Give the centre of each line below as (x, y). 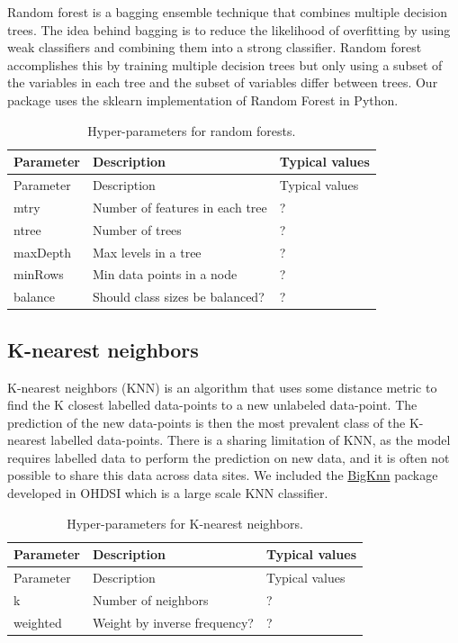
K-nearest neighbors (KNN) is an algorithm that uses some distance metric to (222, 387)
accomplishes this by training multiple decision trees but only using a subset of (225, 64)
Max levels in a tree (147, 252)
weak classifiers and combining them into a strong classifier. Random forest (215, 47)
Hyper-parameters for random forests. (192, 130)
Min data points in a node (165, 274)
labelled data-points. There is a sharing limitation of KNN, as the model (251, 440)
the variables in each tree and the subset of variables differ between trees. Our (223, 82)
